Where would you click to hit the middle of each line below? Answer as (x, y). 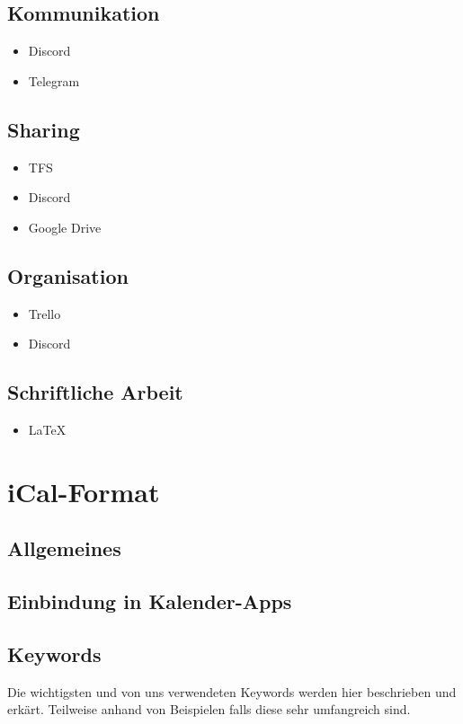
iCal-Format (84, 491)
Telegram (54, 80)
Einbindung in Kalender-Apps (150, 601)
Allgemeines (64, 548)
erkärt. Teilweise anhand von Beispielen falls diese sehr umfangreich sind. (209, 709)
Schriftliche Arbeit (95, 392)
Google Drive (65, 227)
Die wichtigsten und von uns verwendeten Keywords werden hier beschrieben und (232, 691)
